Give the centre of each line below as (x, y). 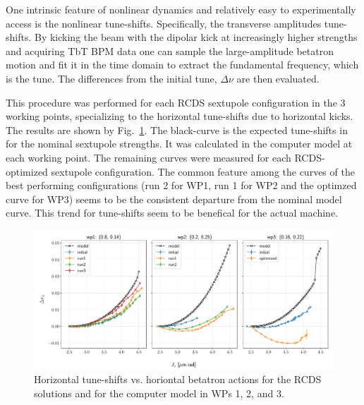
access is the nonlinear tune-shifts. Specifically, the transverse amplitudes (164, 23)
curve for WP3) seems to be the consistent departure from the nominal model (174, 199)
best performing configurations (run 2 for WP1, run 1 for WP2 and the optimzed (181, 185)
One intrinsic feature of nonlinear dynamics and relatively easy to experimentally (181, 9)
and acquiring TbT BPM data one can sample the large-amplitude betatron (170, 50)
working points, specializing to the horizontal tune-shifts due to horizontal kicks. (180, 116)
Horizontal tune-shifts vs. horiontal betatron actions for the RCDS (178, 379)
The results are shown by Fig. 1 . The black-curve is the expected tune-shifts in (177, 129)
